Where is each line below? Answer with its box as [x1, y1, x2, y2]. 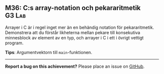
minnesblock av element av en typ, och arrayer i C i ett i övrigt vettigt [5, 35, 144, 40]
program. [5, 40, 24, 46]
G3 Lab [5, 12, 26, 20]
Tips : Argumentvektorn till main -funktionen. [5, 49, 93, 55]
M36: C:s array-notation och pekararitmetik [5, 4, 141, 12]
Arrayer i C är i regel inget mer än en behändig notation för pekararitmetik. [5, 24, 154, 30]
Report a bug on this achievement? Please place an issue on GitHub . [5, 63, 145, 69]
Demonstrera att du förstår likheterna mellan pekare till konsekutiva [5, 29, 141, 36]
